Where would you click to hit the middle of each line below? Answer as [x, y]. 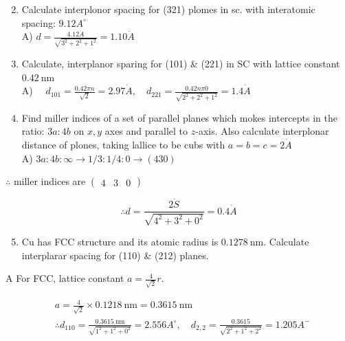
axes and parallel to [146, 131]
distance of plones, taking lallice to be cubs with [123, 145]
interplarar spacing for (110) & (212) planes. [115, 255]
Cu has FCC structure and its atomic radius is [120, 241]
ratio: [33, 131]
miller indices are [49, 181]
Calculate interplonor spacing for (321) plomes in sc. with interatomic [168, 9]
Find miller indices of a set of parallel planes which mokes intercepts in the [179, 117]
